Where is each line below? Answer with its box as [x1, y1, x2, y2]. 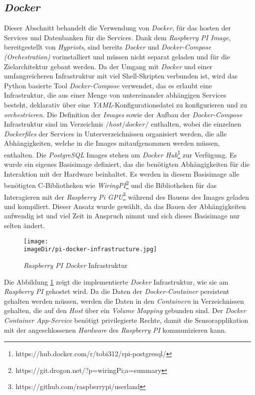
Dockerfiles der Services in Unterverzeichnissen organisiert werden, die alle [4, 128, 227, 138]
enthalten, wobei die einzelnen [151, 119, 241, 129]
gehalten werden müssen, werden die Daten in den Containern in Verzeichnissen [4, 295, 244, 306]
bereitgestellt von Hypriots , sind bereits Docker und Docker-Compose [4, 42, 211, 52]
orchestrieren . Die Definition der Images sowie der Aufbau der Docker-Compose [4, 109, 242, 119]
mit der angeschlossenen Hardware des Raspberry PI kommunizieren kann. [4, 324, 227, 335]
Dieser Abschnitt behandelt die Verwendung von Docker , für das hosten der [4, 23, 231, 33]
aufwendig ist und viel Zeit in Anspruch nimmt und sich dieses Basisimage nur [4, 211, 240, 221]
